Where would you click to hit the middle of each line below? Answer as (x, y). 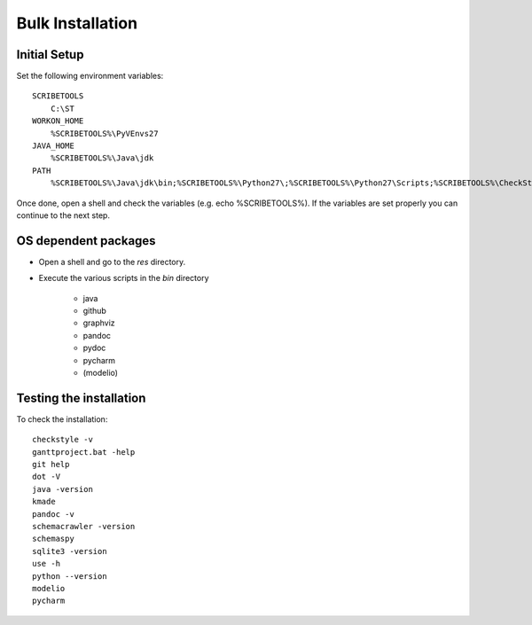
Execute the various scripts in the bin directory (124, 278)
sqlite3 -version (70, 551)
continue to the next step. (63, 215)
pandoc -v (53, 514)
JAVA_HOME (53, 146)
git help (51, 465)
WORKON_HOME (58, 121)
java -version (63, 489)
